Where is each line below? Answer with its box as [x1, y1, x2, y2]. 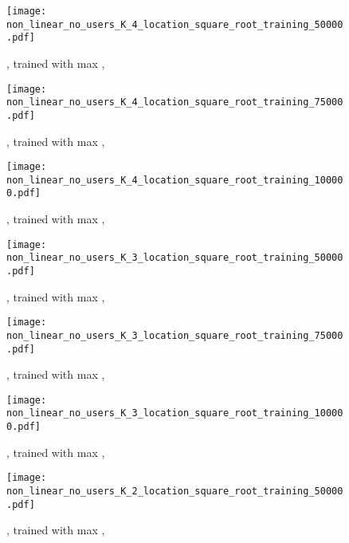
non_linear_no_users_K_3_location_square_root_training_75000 [6, 329, 343, 341]
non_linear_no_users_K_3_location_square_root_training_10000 [6, 407, 343, 419]
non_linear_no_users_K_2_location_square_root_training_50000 [6, 486, 343, 498]
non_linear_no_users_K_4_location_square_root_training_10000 [6, 174, 343, 186]
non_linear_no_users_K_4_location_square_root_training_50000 [6, 18, 343, 30]
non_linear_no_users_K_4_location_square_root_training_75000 [6, 96, 343, 108]
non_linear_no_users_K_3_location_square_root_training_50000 [6, 252, 343, 264]
